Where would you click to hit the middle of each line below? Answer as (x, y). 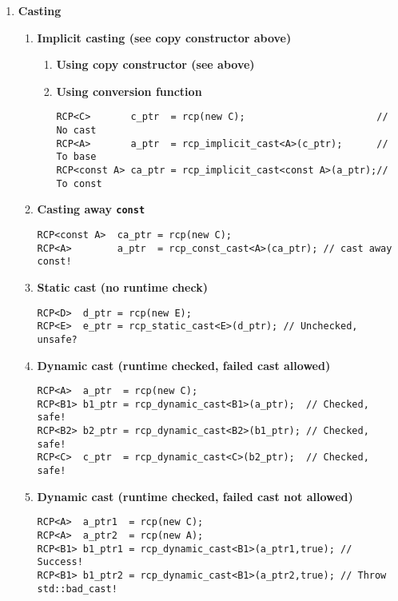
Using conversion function (129, 91)
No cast (76, 131)
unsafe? (57, 339)
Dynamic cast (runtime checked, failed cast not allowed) (195, 496)
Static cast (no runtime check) (122, 287)
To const (79, 183)
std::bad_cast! (77, 589)
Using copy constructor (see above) (155, 64)
